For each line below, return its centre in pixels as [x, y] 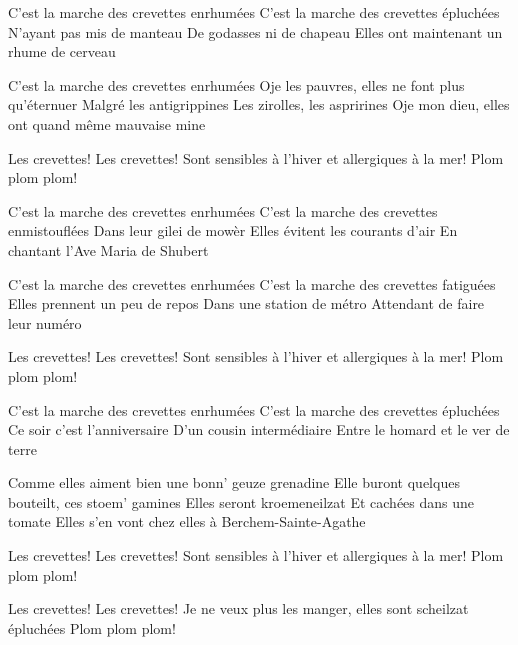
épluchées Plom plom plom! [92, 627]
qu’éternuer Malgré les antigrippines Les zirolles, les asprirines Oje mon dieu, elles [259, 104]
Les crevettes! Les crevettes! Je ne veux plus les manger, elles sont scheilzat [238, 608]
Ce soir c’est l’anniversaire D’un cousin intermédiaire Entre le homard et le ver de [259, 429]
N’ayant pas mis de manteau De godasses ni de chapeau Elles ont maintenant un [255, 31]
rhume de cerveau [62, 51]
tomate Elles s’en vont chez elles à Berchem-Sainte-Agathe [187, 521]
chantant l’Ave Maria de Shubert [108, 249]
